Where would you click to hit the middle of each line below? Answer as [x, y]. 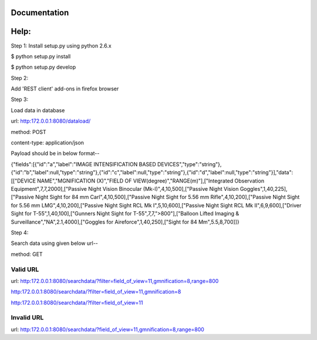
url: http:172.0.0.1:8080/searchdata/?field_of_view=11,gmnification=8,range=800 [108, 329]
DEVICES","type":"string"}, [189, 164]
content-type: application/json [48, 143]
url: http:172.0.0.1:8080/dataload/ [51, 121]
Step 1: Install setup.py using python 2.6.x [61, 46]
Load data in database [38, 110]
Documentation [40, 13]
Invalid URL [27, 318]
